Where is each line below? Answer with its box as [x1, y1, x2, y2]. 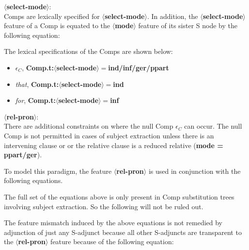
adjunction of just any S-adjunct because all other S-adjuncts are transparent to [4, 227, 242, 237]
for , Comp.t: [15, 95, 56, 105]
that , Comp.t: [15, 79, 59, 89]
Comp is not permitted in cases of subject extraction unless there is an [4, 130, 214, 140]
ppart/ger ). [4, 150, 42, 160]
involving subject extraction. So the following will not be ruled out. [4, 201, 203, 211]
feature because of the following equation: [50, 236, 174, 247]
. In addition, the [147, 11, 198, 21]
